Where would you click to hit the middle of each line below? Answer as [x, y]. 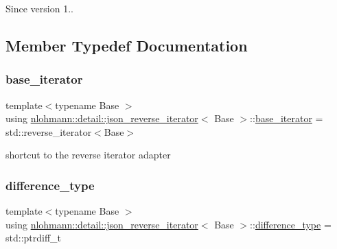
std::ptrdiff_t [34, 238]
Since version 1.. [39, 8]
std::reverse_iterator [49, 131]
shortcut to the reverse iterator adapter [88, 155]
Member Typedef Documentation [127, 45]
